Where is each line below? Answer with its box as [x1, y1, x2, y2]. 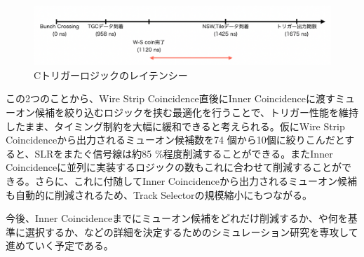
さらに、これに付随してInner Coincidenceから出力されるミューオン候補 [34, 174, 357, 188]
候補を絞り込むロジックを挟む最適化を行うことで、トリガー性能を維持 [34, 105, 359, 120]
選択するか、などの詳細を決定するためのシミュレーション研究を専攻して [25, 224, 358, 239]
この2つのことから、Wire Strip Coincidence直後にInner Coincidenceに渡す [6, 91, 335, 106]
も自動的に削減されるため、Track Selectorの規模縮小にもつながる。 [6, 187, 313, 202]
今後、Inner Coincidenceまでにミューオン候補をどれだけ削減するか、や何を [6, 211, 348, 225]
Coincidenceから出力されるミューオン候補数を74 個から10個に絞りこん [6, 132, 325, 147]
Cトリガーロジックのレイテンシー [34, 67, 188, 82]
